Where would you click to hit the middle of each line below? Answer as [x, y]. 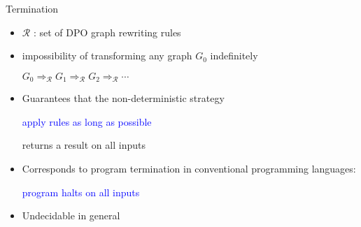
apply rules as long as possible [87, 121]
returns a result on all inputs [84, 145]
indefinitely [234, 56]
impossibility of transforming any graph [107, 56]
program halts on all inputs [81, 192]
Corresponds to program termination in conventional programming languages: [189, 169]
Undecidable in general [71, 215]
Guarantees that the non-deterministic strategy [123, 98]
